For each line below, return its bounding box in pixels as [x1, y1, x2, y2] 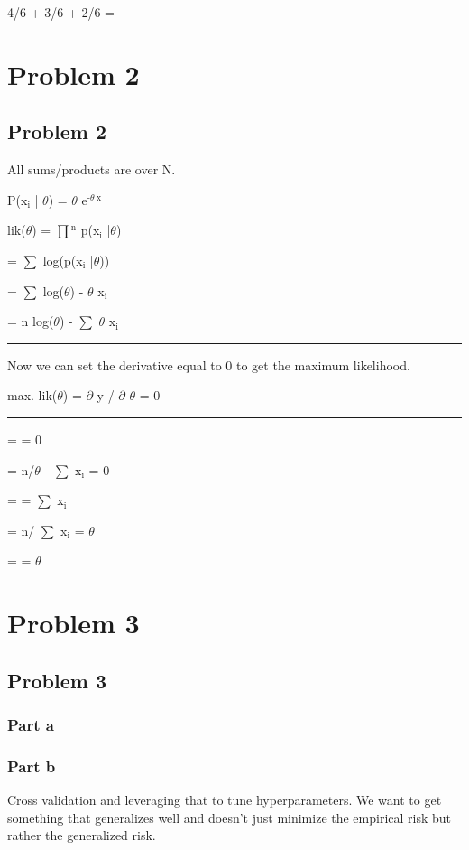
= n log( [7, 312, 54, 331]
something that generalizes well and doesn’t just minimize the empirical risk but [7, 808, 452, 827]
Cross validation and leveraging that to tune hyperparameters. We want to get [7, 790, 442, 809]
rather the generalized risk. [7, 826, 156, 845]
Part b [7, 754, 56, 777]
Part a [7, 713, 54, 735]
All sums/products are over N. [7, 160, 176, 179]
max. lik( [7, 386, 58, 405]
